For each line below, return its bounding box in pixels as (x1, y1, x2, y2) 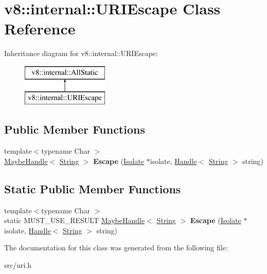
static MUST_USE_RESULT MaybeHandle (4, 215, 145, 226)
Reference (4, 18, 76, 39)
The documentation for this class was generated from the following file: (4, 242, 228, 253)
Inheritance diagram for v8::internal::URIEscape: (4, 48, 158, 59)
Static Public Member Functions (4, 180, 181, 196)
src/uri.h (4, 260, 32, 270)
